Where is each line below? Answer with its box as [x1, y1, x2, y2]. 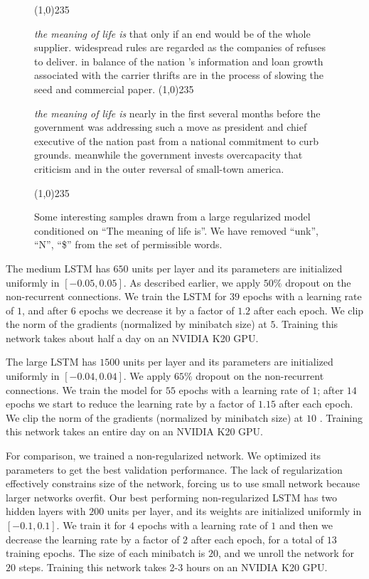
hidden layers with [6, 504, 86, 519]
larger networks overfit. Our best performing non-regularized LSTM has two [6, 489, 337, 504]
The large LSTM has [6, 354, 97, 369]
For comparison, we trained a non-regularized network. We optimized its [6, 448, 321, 463]
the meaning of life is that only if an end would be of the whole [34, 26, 311, 41]
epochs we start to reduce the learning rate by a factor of [6, 396, 255, 411]
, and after [21, 302, 68, 317]
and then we [279, 518, 333, 532]
